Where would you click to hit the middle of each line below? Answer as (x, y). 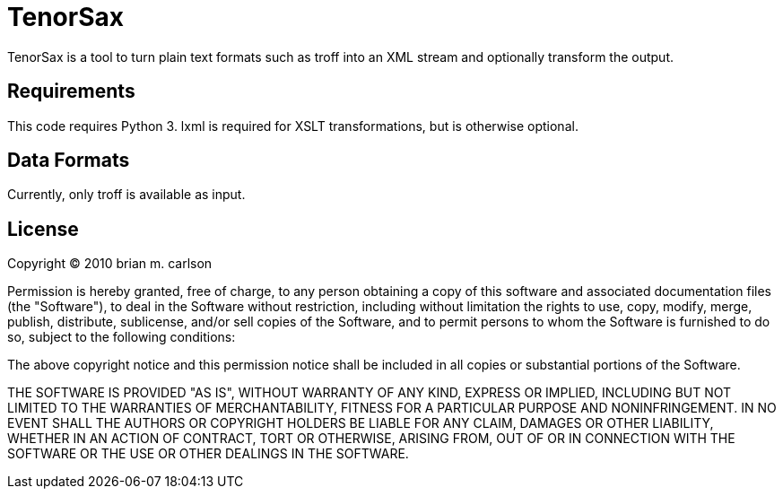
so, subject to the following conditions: (122, 337)
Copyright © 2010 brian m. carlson (110, 264)
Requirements (71, 91)
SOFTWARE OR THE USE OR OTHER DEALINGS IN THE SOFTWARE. (208, 454)
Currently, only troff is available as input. (126, 195)
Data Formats (69, 161)
